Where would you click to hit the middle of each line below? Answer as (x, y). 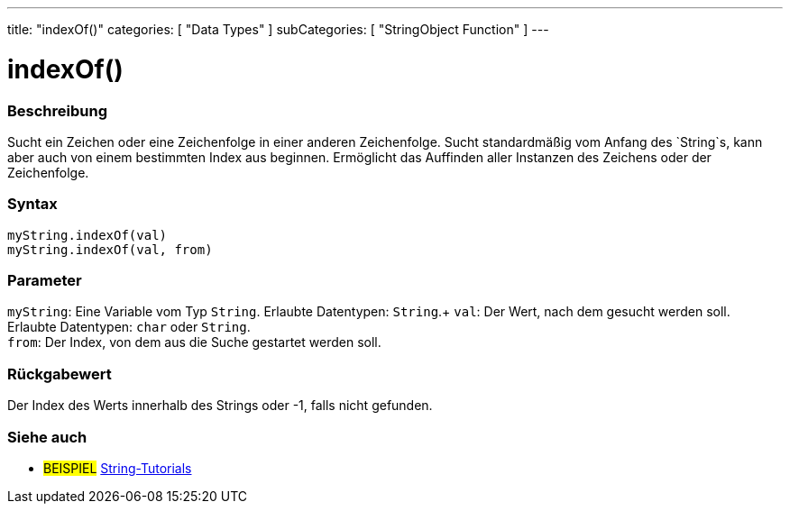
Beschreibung (58, 110)
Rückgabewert (60, 374)
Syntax (32, 204)
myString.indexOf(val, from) (110, 249)
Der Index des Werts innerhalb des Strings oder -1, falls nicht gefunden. (220, 406)
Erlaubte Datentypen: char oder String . (129, 327)
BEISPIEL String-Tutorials (118, 468)
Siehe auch (47, 437)
